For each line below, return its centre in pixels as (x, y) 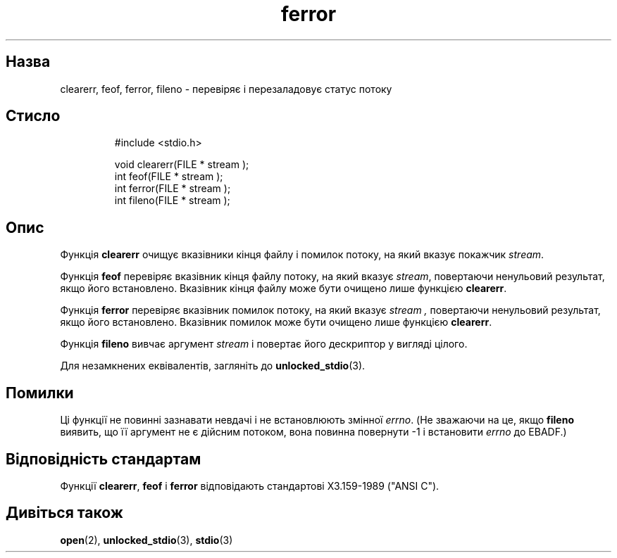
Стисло (33, 116)
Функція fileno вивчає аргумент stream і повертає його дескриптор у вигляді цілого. (264, 344)
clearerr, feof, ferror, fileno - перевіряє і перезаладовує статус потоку (226, 89)
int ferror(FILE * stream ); (173, 189)
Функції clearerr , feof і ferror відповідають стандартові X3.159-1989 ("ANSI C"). (250, 486)
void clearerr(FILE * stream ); (182, 165)
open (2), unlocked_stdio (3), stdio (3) (147, 540)
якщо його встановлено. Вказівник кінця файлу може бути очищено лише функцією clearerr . (283, 288)
